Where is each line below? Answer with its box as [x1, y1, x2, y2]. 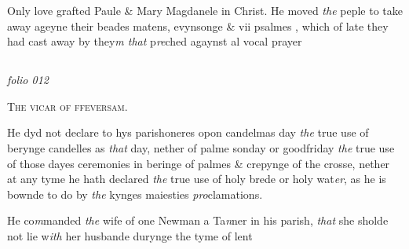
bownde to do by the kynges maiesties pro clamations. [7, 185, 263, 202]
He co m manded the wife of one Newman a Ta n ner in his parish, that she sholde [7, 212, 389, 229]
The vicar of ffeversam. [7, 97, 128, 114]
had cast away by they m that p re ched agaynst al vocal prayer [7, 33, 302, 49]
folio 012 [7, 71, 49, 88]
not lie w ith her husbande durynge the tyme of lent [7, 227, 253, 244]
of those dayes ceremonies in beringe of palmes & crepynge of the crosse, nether [7, 155, 390, 171]
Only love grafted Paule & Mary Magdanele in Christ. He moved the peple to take [7, 2, 403, 18]
